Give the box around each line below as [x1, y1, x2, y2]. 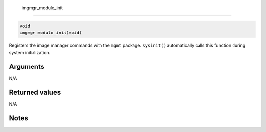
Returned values [9, 88, 61, 97]
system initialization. [9, 49, 51, 55]
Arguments [9, 62, 45, 71]
